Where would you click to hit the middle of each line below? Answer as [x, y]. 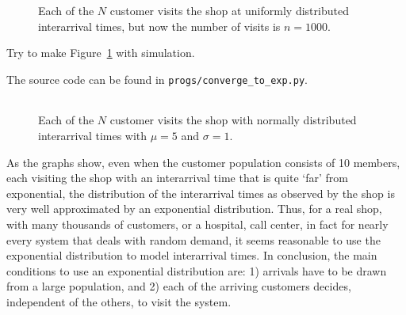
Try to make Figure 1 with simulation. [101, 53]
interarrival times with [93, 136]
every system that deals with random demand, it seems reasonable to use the [193, 239]
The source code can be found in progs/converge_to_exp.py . [157, 79]
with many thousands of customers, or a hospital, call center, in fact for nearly [197, 224]
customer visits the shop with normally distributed [233, 120]
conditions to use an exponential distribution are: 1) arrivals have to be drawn [197, 270]
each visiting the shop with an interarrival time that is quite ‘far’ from [177, 178]
